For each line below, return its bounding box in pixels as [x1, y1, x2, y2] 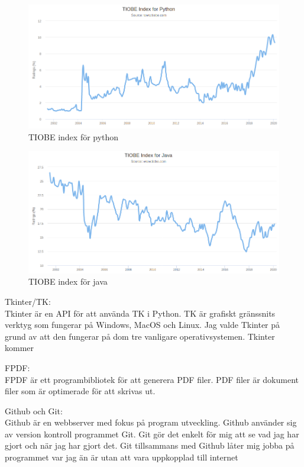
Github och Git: [5, 404, 63, 417]
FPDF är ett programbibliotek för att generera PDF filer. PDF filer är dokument [5, 373, 299, 385]
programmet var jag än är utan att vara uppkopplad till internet [5, 451, 238, 463]
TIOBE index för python [28, 130, 119, 143]
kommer [5, 342, 34, 354]
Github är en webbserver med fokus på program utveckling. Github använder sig [5, 416, 297, 429]
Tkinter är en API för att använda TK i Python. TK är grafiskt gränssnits [5, 307, 276, 319]
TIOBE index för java [28, 275, 108, 288]
